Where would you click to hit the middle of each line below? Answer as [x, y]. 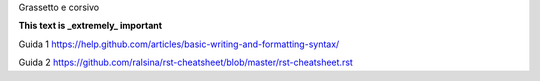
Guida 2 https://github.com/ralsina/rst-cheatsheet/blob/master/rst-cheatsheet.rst [186, 62]
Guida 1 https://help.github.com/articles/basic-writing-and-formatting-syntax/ [179, 44]
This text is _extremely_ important [90, 26]
